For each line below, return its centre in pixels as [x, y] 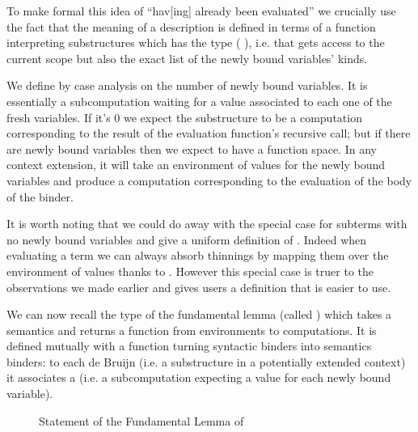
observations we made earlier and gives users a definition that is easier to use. [199, 287]
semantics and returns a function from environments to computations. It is [192, 330]
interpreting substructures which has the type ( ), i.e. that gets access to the [196, 42]
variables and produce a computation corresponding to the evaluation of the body [209, 180]
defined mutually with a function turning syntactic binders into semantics [189, 346]
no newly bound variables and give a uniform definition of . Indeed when [187, 239]
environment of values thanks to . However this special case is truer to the [190, 271]
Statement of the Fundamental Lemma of [141, 420]
